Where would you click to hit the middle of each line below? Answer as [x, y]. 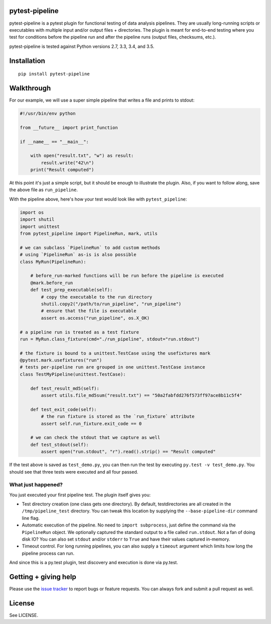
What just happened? [36, 485]
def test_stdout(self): [59, 444]
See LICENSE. [24, 615]
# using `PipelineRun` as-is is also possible [78, 255]
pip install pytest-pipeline [54, 74]
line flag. [31, 518]
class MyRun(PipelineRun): [53, 262]
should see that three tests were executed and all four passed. [74, 472]
